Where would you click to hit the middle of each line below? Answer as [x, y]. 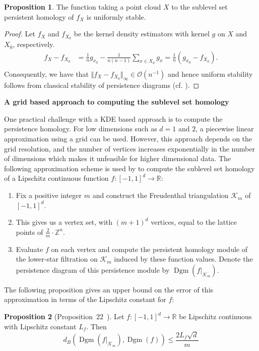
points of [29, 232]
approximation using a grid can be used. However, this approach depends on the [128, 139]
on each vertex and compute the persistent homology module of [149, 249]
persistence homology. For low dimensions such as [81, 129]
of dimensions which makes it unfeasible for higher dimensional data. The [118, 158]
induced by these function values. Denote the [183, 259]
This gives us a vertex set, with [64, 222]
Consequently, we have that [47, 73]
